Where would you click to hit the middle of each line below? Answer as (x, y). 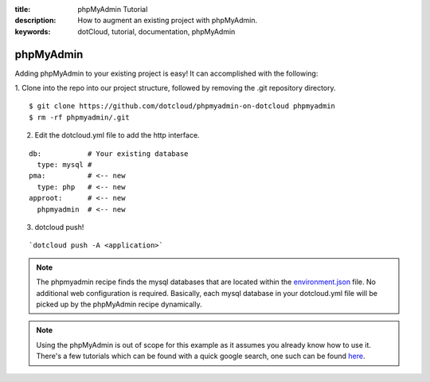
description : (35, 21)
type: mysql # (64, 165)
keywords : (33, 31)
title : (23, 9)
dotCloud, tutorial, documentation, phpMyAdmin (156, 31)
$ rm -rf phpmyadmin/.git (80, 117)
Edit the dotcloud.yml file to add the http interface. (117, 135)
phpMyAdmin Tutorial (113, 9)
